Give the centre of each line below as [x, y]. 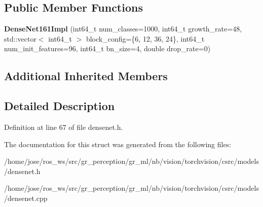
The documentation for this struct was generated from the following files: [118, 144]
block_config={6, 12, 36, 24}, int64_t [145, 38]
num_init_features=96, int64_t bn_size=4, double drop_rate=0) [107, 48]
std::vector [20, 38]
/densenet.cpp [26, 198]
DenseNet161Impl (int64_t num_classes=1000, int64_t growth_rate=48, [123, 29]
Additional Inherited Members [86, 76]
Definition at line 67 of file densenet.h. [64, 127]
